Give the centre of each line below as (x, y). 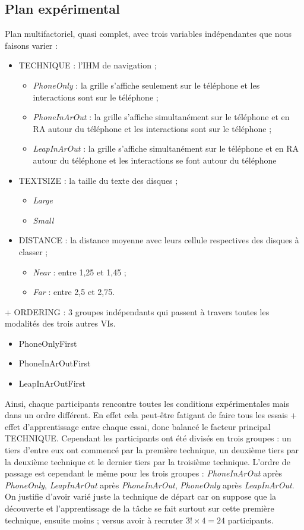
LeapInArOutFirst (52, 383)
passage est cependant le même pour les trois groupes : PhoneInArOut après (143, 473)
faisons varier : (31, 45)
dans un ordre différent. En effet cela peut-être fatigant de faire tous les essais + (151, 415)
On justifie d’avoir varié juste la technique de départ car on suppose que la (141, 496)
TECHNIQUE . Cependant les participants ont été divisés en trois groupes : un (148, 438)
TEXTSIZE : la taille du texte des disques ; (98, 180)
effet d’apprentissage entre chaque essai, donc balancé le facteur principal (138, 426)
